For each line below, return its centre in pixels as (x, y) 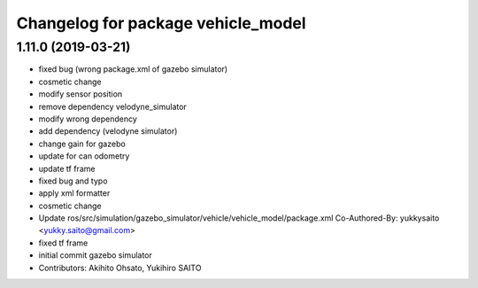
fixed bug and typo (73, 181)
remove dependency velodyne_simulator (113, 106)
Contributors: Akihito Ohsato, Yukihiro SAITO (120, 268)
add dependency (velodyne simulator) (108, 131)
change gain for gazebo (82, 144)
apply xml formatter (74, 193)
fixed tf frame (63, 243)
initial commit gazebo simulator (95, 255)
